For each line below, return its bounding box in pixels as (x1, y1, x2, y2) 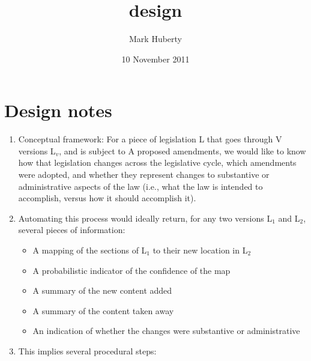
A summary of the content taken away (32, 304, 174, 317)
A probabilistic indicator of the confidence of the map (32, 264, 231, 276)
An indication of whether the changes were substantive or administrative (32, 324, 300, 337)
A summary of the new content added (32, 284, 172, 297)
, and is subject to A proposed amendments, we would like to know (59, 144, 306, 157)
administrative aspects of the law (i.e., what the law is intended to (18, 180, 263, 192)
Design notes (4, 98, 112, 123)
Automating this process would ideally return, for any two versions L (18, 211, 273, 224)
